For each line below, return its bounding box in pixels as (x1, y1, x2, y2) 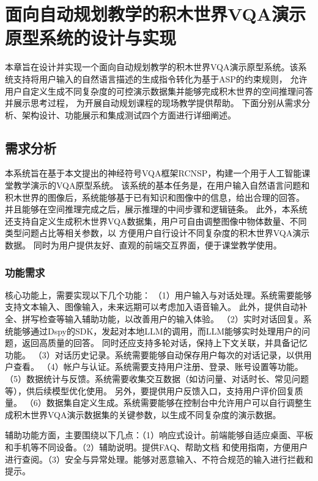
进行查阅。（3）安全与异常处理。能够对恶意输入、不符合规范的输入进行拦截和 (5, 452, 313, 465)
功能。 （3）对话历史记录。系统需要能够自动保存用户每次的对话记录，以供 (5, 348, 303, 361)
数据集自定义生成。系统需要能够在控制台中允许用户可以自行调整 (46, 396, 303, 409)
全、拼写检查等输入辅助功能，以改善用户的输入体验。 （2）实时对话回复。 (5, 313, 303, 325)
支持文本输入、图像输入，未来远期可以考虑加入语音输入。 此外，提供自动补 (5, 300, 308, 313)
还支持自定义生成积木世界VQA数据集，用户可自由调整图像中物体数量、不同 (5, 214, 307, 227)
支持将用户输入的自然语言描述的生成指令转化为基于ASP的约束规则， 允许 (13, 72, 308, 85)
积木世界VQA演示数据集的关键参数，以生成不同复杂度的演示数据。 (13, 408, 281, 421)
